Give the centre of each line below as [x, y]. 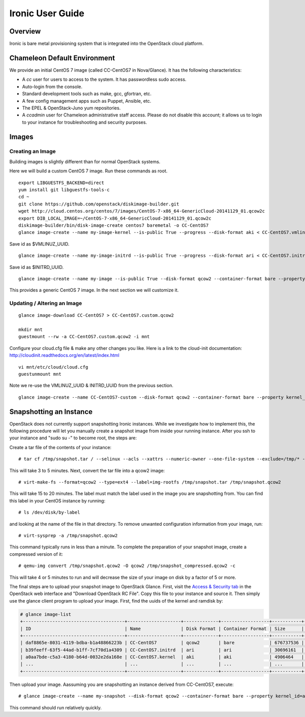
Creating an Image [33, 152]
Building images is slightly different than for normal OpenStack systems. [85, 161]
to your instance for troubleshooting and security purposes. [85, 122]
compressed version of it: [36, 554]
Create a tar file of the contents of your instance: [60, 447]
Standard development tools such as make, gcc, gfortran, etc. [87, 94]
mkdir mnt [30, 330]
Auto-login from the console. [52, 86]
